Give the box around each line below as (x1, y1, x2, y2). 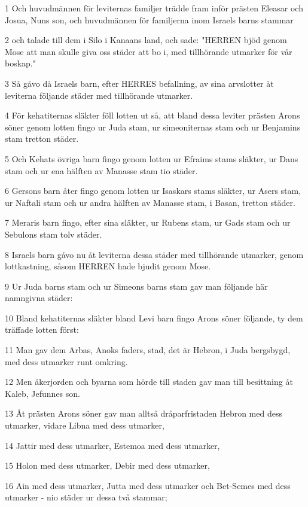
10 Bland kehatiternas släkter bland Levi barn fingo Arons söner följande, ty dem (5, 311, 303, 324)
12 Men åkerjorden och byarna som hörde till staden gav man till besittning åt (5, 375, 293, 388)
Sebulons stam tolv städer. (5, 227, 102, 240)
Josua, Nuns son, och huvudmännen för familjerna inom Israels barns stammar (5, 13, 294, 26)
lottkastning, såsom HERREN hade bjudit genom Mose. (5, 260, 211, 272)
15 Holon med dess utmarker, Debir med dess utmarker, (5, 459, 210, 472)
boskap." (5, 57, 36, 69)
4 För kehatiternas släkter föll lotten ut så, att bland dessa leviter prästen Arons (5, 109, 300, 122)
